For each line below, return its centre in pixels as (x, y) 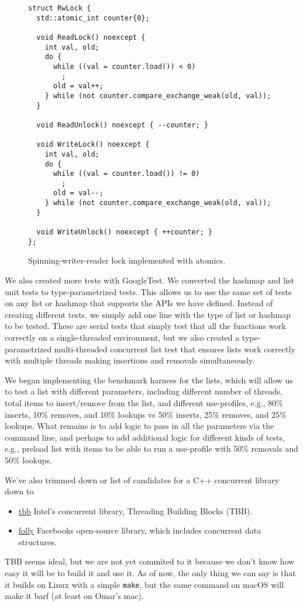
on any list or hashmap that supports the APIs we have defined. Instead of (139, 303)
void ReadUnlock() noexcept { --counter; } (122, 125)
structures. (37, 541)
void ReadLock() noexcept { (91, 37)
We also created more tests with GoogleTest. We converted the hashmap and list (149, 280)
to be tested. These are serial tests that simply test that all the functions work (145, 326)
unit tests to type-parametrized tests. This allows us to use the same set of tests (148, 291)
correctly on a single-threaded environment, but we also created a (122, 337)
